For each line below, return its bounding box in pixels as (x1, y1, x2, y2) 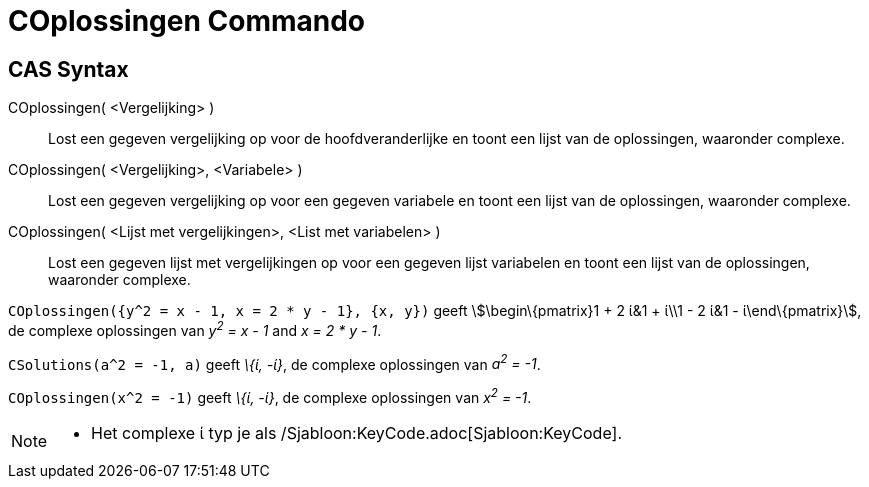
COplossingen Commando (8, 4, 366, 38)
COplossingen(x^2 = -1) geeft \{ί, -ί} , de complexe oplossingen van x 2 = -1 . (8, 386, 532, 407)
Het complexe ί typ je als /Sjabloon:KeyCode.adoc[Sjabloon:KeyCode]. (91, 423, 623, 444)
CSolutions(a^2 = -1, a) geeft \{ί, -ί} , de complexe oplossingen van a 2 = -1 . (8, 352, 541, 373)
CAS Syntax (8, 56, 129, 82)
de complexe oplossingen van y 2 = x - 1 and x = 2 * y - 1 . (8, 319, 382, 339)
